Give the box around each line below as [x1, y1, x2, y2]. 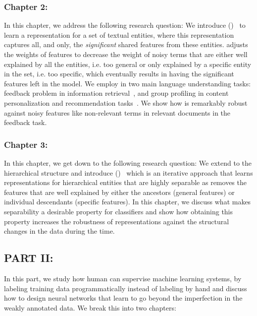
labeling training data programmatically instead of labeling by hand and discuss [4, 283, 247, 293]
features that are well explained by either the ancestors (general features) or [4, 187, 235, 197]
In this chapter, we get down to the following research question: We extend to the [4, 157, 252, 168]
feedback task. [4, 117, 47, 127]
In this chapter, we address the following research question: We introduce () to [4, 20, 246, 30]
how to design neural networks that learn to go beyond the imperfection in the [4, 293, 243, 303]
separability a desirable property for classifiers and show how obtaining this [4, 206, 233, 216]
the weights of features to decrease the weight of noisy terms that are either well [4, 49, 248, 59]
